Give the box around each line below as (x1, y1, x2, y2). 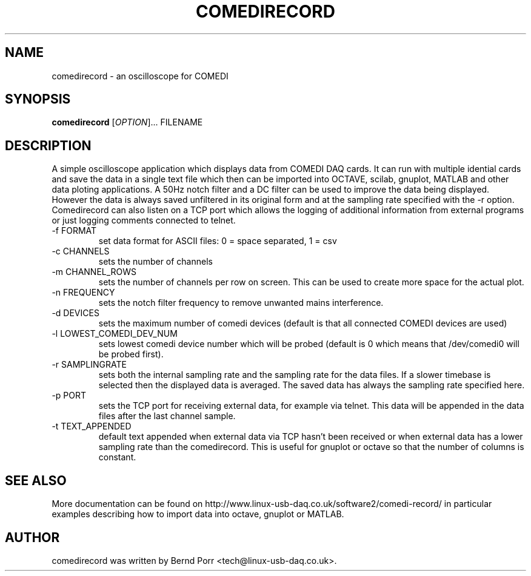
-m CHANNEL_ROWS (52, 266, 137, 277)
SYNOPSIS (5, 91, 71, 107)
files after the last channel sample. (98, 411, 236, 422)
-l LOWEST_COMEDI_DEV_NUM (52, 328, 178, 339)
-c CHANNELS (52, 246, 110, 257)
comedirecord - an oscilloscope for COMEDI (52, 70, 229, 81)
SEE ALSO (5, 472, 67, 488)
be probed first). (98, 349, 164, 360)
